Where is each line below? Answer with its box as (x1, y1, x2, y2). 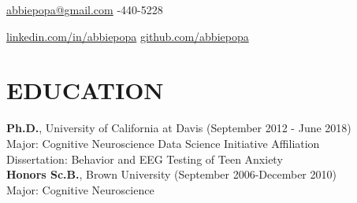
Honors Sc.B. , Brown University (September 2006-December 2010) (6, 166, 337, 183)
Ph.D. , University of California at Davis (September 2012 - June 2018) (6, 120, 351, 136)
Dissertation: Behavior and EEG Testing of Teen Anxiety (6, 150, 283, 167)
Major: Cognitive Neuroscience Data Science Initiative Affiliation (6, 135, 320, 151)
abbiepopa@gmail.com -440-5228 (6, 2, 163, 17)
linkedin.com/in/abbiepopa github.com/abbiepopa (6, 28, 249, 44)
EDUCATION (6, 74, 164, 106)
